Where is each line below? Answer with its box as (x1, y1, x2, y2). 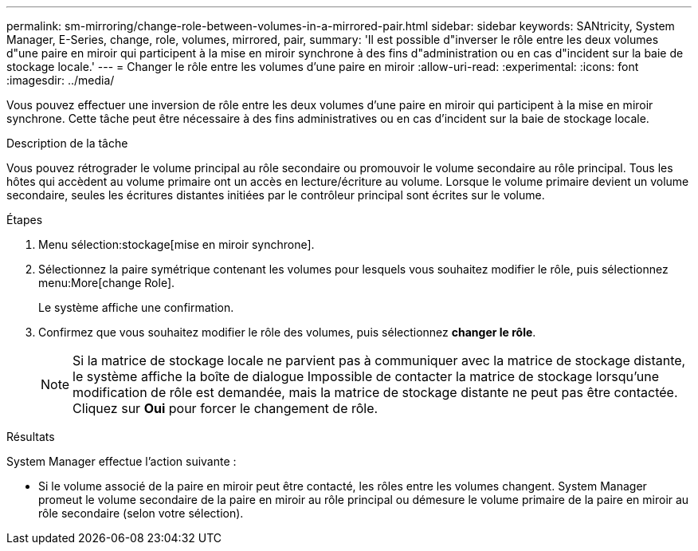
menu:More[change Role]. (38, 276, 175, 289)
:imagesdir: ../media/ (6, 73, 115, 87)
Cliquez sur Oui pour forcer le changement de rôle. (73, 400, 378, 416)
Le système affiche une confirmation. (38, 301, 234, 314)
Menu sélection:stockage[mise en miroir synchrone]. (38, 238, 315, 251)
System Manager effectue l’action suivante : (6, 455, 237, 468)
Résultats (6, 430, 55, 443)
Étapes (6, 213, 43, 226)
